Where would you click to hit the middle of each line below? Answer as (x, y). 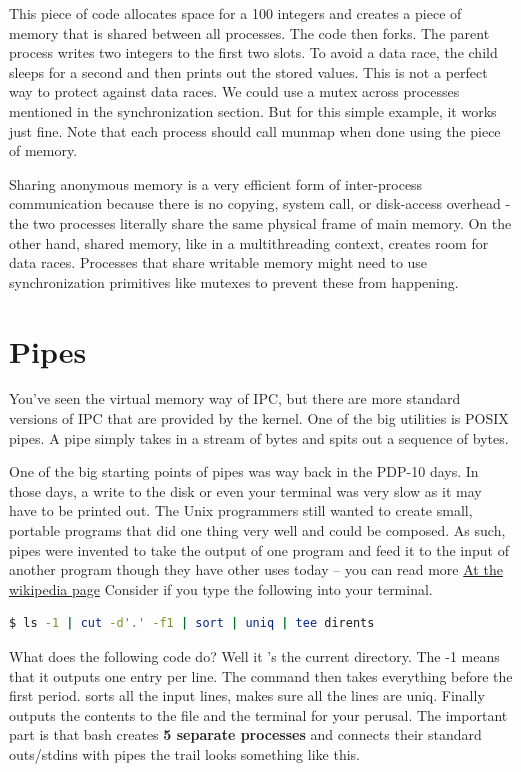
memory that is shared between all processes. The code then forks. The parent (249, 32)
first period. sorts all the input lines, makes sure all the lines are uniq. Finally (247, 695)
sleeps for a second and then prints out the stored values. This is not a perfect (248, 71)
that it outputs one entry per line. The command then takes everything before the (261, 675)
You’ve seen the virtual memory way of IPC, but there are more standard (235, 398)
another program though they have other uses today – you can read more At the (256, 569)
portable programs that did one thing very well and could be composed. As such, (257, 530)
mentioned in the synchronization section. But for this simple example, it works (253, 110)
